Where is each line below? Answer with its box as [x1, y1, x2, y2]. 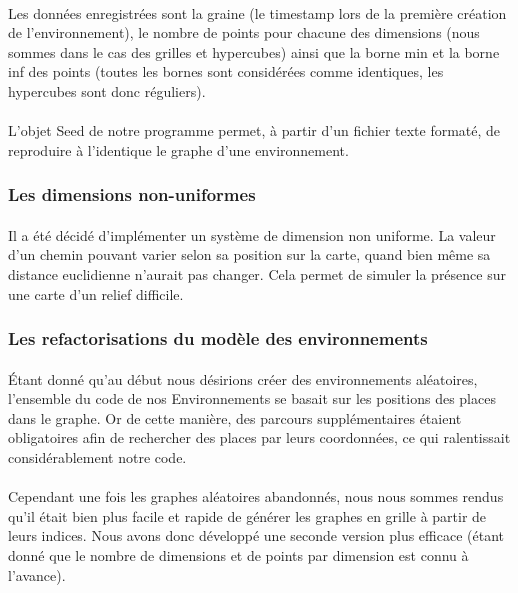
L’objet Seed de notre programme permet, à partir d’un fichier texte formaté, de [8, 120, 501, 141]
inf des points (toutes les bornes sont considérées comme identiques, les [8, 61, 444, 82]
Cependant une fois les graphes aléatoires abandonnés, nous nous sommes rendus [8, 486, 504, 507]
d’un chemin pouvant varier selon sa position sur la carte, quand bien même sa [8, 244, 491, 265]
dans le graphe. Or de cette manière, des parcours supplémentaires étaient [8, 407, 462, 428]
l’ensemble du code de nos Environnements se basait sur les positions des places [8, 388, 496, 409]
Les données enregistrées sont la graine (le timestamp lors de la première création [8, 2, 507, 23]
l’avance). [8, 564, 66, 585]
